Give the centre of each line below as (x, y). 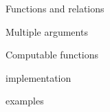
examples (25, 101)
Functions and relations (55, 8)
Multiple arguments (47, 31)
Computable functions (52, 55)
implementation (38, 77)
